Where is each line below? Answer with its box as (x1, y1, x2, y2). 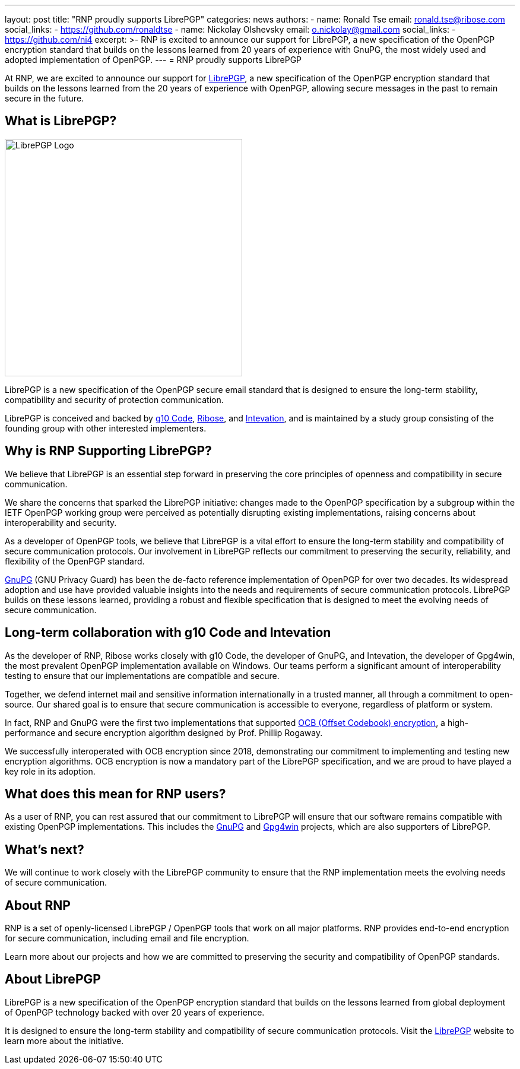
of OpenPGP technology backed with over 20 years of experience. (5, 1007, 265, 1017)
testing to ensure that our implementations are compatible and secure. (5, 670, 280, 681)
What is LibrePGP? (5, 113, 117, 129)
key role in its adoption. (5, 766, 96, 776)
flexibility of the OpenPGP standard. (5, 556, 145, 566)
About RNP (5, 897, 71, 913)
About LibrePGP (5, 972, 101, 987)
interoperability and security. (5, 517, 117, 528)
